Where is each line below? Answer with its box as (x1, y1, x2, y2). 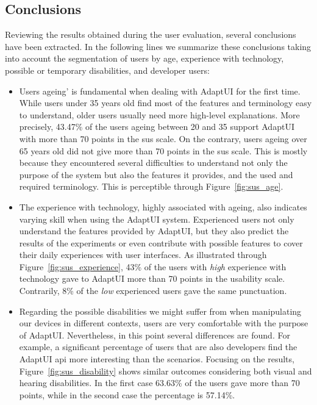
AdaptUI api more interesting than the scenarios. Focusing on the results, (19, 353, 294, 365)
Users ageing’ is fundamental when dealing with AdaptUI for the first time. (19, 84, 301, 97)
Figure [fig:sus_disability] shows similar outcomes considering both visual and (19, 364, 312, 377)
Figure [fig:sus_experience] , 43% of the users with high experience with (19, 260, 287, 273)
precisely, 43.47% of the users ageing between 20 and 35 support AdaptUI (19, 120, 294, 133)
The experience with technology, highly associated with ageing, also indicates (19, 200, 307, 213)
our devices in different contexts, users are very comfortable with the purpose (19, 317, 308, 329)
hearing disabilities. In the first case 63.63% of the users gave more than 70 (19, 376, 300, 389)
